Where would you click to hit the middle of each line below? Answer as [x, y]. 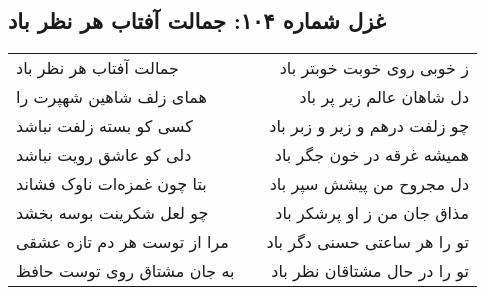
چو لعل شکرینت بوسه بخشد [112, 213]
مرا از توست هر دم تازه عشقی [122, 242]
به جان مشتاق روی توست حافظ [125, 271]
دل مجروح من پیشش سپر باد [369, 184]
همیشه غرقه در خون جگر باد [372, 155]
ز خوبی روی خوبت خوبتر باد [374, 68]
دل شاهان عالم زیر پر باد [384, 97]
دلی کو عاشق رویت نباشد [104, 155]
